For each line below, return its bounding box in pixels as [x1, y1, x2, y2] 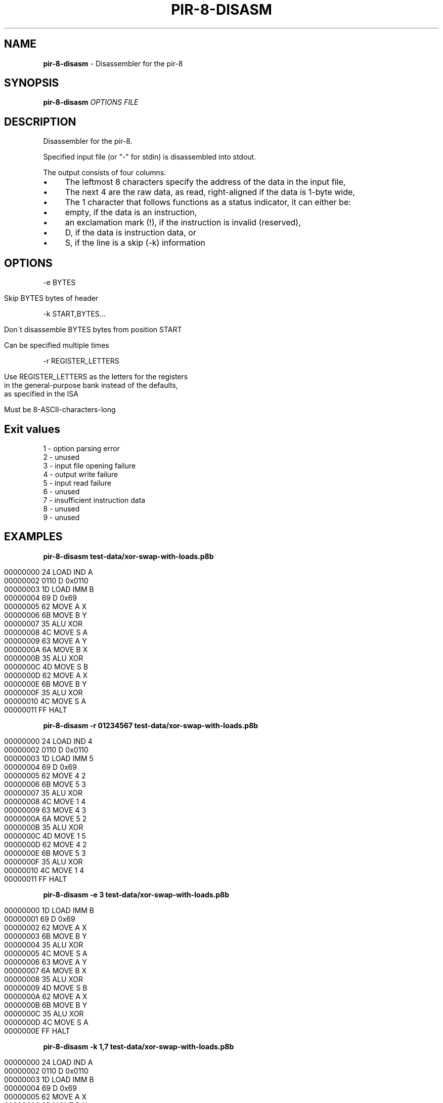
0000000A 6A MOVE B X [4, 645, 88, 654]
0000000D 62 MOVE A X [4, 671, 88, 680]
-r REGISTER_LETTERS [43, 357, 119, 366]
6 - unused [43, 487, 80, 496]
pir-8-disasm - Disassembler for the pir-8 [43, 59, 183, 68]
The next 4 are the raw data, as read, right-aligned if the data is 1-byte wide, [65, 187, 355, 198]
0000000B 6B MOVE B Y [4, 1000, 87, 1009]
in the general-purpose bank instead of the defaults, [4, 381, 178, 390]
